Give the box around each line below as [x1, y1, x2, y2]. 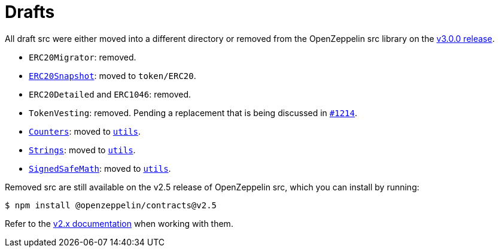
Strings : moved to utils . [29, 144, 136, 155]
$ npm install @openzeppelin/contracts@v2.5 [5, 200, 217, 210]
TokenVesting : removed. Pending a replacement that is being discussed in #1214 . [29, 107, 358, 118]
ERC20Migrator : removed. [29, 51, 136, 62]
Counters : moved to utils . [29, 126, 141, 136]
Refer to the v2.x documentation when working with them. [5, 218, 233, 229]
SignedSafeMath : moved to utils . [29, 163, 171, 174]
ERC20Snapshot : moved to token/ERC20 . [29, 70, 196, 81]
